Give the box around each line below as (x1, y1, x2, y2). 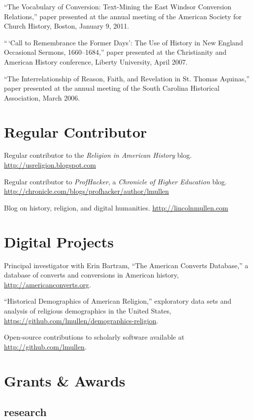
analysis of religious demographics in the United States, (4, 305, 171, 315)
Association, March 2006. (4, 92, 80, 103)
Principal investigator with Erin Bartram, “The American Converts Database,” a (4, 260, 249, 270)
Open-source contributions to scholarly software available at (4, 332, 185, 342)
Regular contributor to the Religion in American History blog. (4, 150, 192, 160)
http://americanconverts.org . (4, 279, 91, 289)
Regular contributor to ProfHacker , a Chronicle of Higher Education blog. (4, 176, 227, 186)
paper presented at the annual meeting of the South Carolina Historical (4, 83, 220, 93)
